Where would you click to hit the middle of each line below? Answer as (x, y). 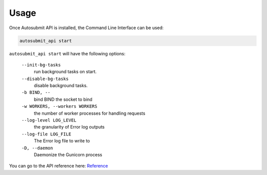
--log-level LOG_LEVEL (49, 120)
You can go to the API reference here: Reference (59, 166)
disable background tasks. (61, 86)
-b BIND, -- (36, 92)
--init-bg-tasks (41, 65)
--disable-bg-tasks (45, 79)
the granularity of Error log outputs (69, 127)
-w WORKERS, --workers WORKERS (59, 107)
